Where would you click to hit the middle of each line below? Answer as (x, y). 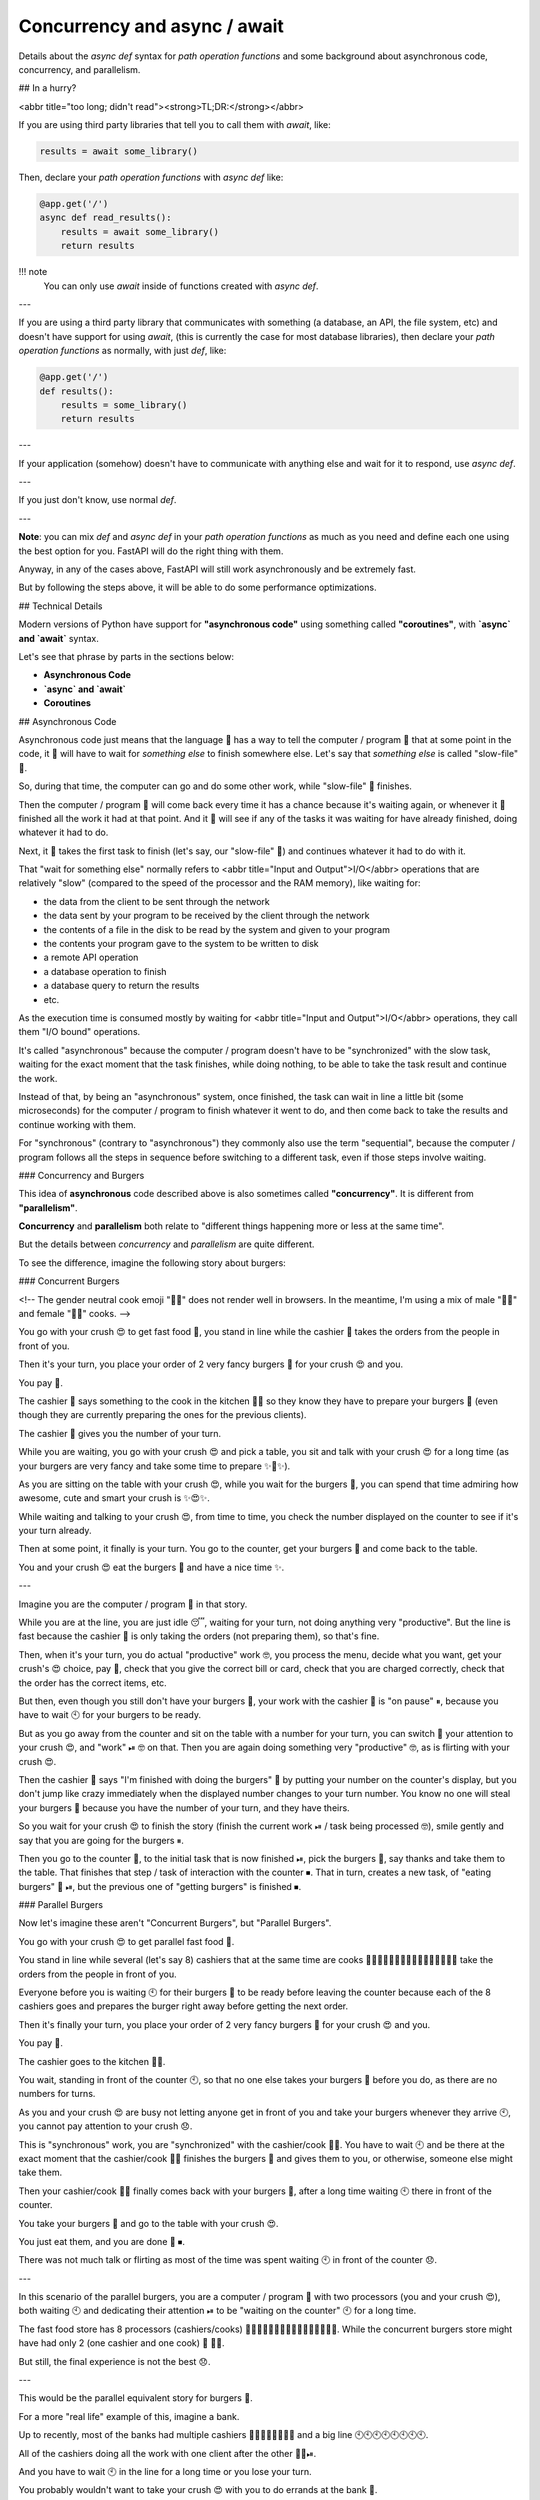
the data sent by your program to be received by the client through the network (206, 916)
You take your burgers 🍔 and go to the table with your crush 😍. (148, 2223)
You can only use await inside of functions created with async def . (181, 286)
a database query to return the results (121, 986)
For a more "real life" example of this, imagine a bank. (129, 2416)
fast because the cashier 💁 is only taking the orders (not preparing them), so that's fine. (199, 1636)
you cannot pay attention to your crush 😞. (105, 2126)
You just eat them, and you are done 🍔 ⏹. (101, 2241)
